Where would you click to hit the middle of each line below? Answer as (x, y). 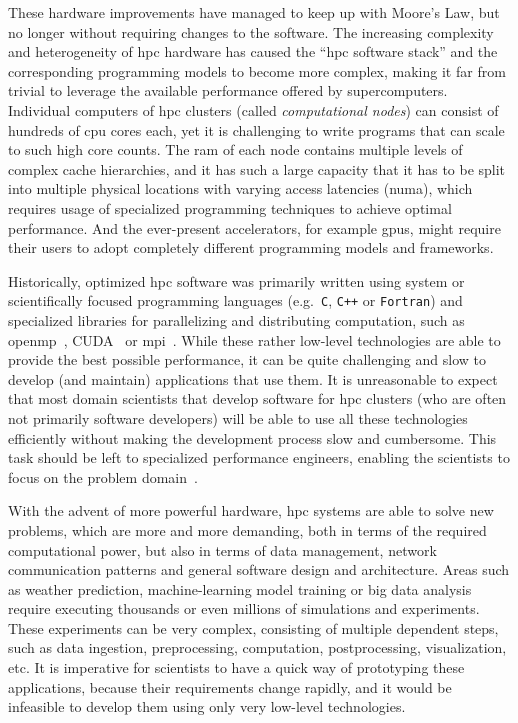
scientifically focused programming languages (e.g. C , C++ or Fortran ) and (235, 300)
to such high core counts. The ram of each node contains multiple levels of (235, 149)
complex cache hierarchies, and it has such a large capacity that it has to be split (257, 168)
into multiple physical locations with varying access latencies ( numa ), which (240, 188)
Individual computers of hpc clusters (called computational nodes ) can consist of (253, 109)
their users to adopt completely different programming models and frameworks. (251, 247)
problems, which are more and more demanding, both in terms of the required (247, 529)
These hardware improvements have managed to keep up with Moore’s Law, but (254, 12)
